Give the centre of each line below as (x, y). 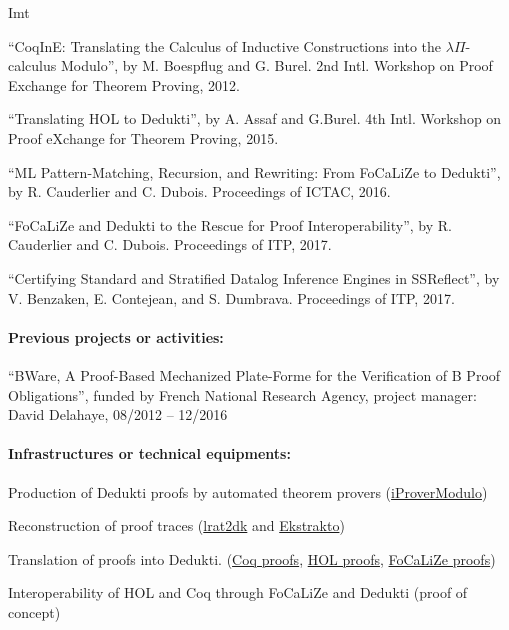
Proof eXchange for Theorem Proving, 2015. (143, 137)
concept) (34, 611)
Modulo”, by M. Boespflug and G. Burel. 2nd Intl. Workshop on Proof (276, 65)
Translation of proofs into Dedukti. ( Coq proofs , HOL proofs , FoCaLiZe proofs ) (252, 558)
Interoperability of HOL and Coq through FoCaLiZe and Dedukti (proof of (238, 592)
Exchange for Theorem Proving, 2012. (124, 84)
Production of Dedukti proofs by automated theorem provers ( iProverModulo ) (248, 491)
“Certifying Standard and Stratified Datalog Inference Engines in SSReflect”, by (254, 277)
